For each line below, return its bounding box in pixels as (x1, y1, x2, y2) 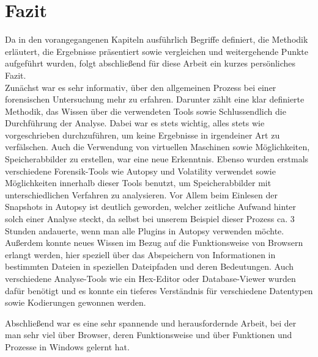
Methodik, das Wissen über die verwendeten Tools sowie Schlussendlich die (5, 104, 286, 117)
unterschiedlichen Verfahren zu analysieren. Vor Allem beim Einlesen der (5, 188, 278, 201)
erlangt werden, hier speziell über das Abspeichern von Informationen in (5, 248, 276, 261)
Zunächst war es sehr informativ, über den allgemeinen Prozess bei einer (5, 81, 276, 93)
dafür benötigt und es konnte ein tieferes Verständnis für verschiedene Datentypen (5, 284, 313, 297)
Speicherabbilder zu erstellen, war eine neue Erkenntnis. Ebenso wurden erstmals (5, 153, 309, 165)
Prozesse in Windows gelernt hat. (5, 340, 130, 353)
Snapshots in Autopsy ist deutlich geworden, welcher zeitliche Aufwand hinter (5, 200, 297, 213)
